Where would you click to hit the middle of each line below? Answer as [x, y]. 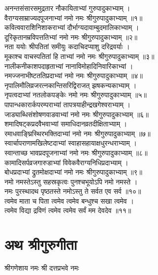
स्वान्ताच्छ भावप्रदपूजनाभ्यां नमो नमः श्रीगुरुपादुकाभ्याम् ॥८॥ [76, 152]
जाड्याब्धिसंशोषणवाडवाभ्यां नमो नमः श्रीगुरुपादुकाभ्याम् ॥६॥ [77, 114]
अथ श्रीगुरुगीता [41, 244]
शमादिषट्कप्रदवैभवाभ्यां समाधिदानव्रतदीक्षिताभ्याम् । [66, 124]
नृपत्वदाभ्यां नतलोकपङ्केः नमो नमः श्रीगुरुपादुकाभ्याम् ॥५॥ [76, 95]
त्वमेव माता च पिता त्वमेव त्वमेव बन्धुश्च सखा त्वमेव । [69, 200]
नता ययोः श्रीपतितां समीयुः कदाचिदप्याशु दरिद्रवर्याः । [67, 46]
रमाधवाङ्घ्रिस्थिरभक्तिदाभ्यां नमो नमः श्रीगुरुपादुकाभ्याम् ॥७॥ [78, 133]
